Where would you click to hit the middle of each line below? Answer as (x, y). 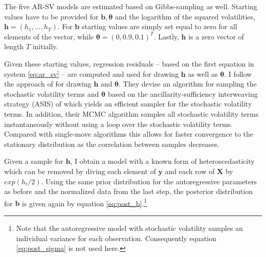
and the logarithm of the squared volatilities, (185, 16)
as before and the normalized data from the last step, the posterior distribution (128, 191)
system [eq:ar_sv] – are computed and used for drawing (92, 73)
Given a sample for (34, 161)
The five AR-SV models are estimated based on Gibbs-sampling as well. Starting (131, 6)
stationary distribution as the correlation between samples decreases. (112, 144)
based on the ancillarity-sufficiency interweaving (183, 93)
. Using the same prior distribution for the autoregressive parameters (149, 181)
